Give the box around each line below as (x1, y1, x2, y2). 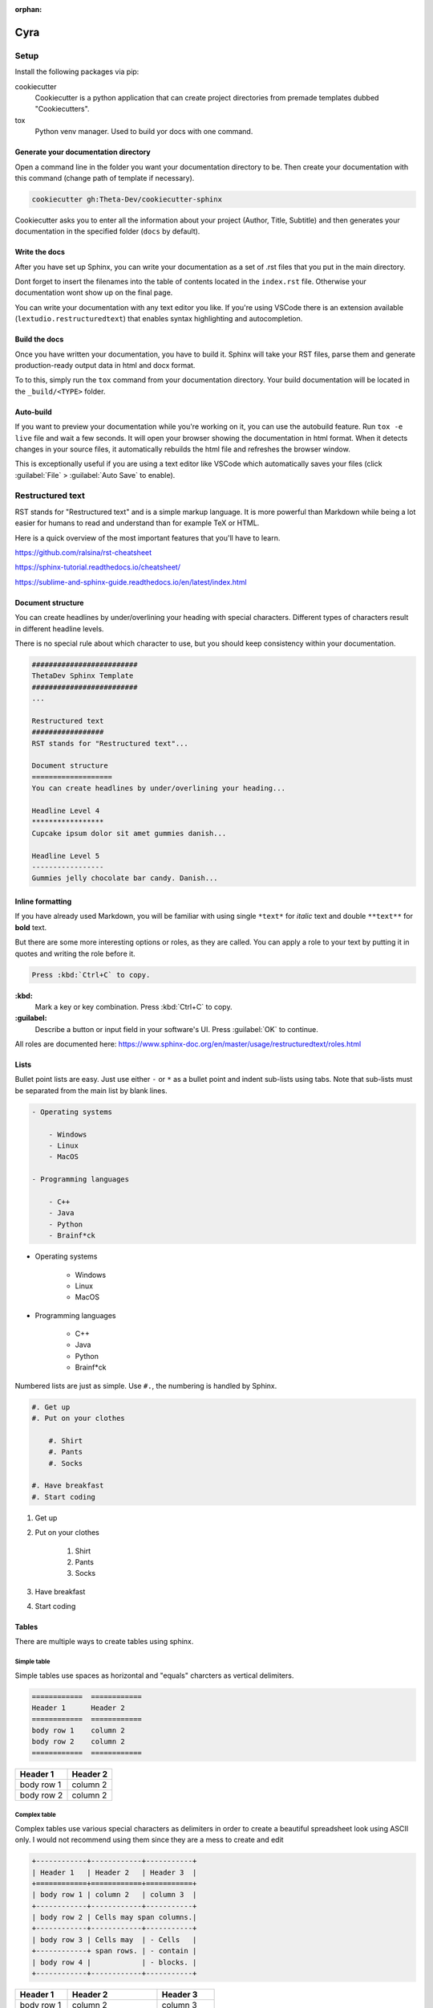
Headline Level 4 (31, 806, 100, 815)
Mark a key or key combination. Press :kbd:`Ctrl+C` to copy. (34, 1002, 233, 1011)
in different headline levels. (14, 623, 104, 634)
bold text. (14, 922, 47, 932)
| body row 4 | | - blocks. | (31, 1957, 197, 1967)
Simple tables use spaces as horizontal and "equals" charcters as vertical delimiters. (14, 1671, 294, 1680)
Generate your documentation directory (14, 147, 152, 157)
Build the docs (14, 334, 64, 345)
